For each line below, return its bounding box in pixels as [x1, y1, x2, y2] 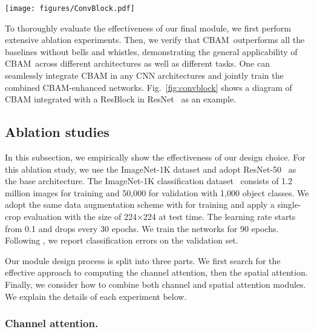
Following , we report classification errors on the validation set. [5, 234, 238, 247]
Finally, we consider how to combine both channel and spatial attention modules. [5, 277, 306, 290]
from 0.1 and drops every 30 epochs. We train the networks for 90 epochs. [5, 222, 279, 234]
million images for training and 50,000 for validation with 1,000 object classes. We [5, 186, 309, 199]
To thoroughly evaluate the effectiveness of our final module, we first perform [5, 21, 291, 34]
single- [277, 198, 301, 211]
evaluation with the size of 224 [24, 210, 137, 222]
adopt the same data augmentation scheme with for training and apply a [5, 198, 275, 211]
